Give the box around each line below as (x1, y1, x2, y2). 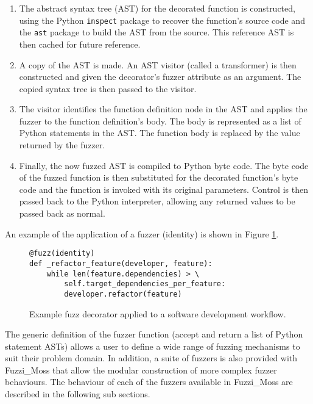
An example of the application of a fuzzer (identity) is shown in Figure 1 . (5, 227, 279, 240)
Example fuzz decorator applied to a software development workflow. (29, 307, 286, 320)
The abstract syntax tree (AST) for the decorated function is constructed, (19, 2, 295, 14)
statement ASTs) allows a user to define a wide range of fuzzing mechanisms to (5, 339, 300, 352)
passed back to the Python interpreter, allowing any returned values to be (19, 195, 295, 207)
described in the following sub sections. (5, 388, 150, 400)
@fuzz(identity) (29, 249, 95, 258)
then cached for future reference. (19, 37, 141, 50)
